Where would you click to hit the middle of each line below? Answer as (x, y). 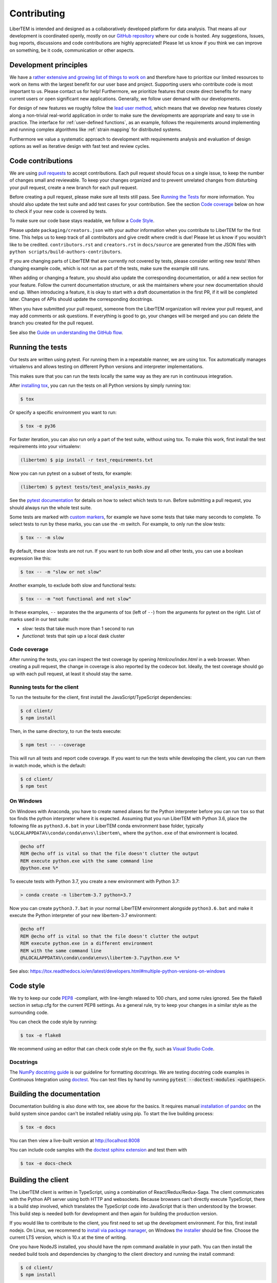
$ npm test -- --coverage (53, 745)
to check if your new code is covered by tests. (58, 211)
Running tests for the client (44, 687)
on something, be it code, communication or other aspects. (72, 50)
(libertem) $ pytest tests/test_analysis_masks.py (85, 487)
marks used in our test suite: (39, 619)
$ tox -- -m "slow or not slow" (61, 572)
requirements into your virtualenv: (45, 446)
